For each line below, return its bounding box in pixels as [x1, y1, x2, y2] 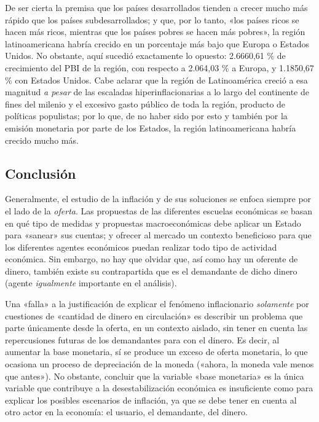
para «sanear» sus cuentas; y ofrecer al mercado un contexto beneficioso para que [5, 229, 312, 241]
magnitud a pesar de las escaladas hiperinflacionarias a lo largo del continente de [5, 85, 309, 98]
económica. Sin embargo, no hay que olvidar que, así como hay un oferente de [5, 252, 298, 265]
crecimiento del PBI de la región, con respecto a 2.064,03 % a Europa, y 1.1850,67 [5, 61, 314, 74]
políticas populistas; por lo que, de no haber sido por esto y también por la [5, 109, 288, 122]
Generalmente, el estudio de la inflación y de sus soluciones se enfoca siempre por [5, 192, 312, 205]
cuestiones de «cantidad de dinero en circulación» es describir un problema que [5, 309, 303, 322]
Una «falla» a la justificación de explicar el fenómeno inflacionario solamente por [5, 297, 309, 310]
